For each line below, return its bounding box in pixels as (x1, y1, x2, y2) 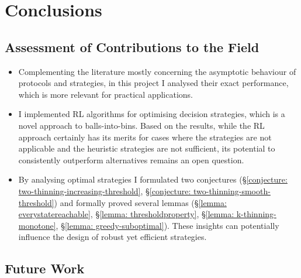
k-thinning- (236, 208, 276, 220)
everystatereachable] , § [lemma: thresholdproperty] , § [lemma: (18, 208, 234, 220)
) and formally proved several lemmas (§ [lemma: (54, 196, 227, 208)
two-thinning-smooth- (193, 184, 271, 197)
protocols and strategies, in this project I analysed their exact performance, (18, 77, 289, 89)
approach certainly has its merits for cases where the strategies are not (18, 131, 272, 143)
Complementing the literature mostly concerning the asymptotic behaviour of (18, 65, 296, 77)
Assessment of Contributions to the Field (5, 37, 260, 56)
